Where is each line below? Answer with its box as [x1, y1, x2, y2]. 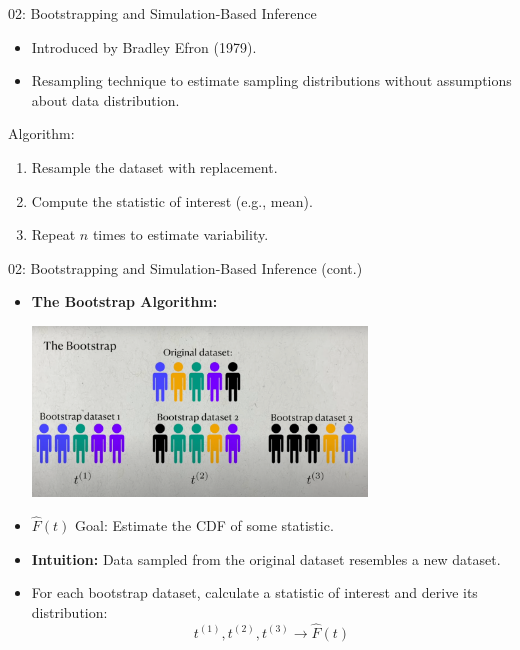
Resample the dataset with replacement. [31, 156, 278, 177]
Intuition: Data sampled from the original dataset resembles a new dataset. [31, 548, 501, 569]
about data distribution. [31, 89, 180, 110]
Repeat [31, 224, 76, 245]
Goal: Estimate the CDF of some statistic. [75, 515, 334, 536]
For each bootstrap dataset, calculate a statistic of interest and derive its [31, 582, 478, 603]
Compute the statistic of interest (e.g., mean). [31, 190, 313, 211]
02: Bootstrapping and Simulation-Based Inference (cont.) [8, 257, 363, 278]
